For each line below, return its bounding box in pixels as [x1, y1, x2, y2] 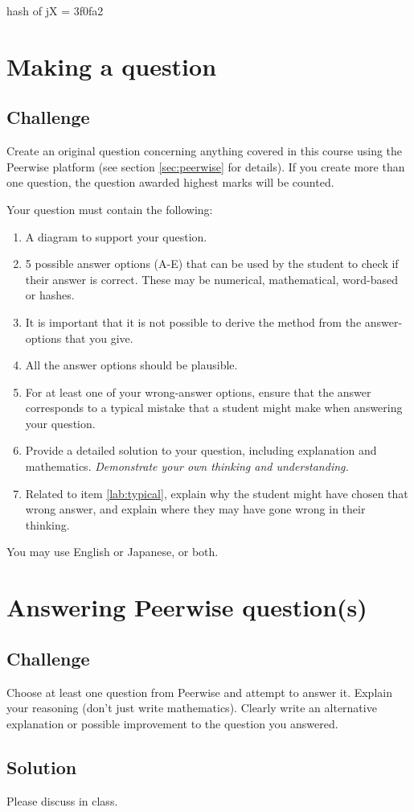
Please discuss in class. [6, 792, 118, 809]
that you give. [64, 329, 133, 346]
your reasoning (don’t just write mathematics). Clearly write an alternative [6, 699, 377, 716]
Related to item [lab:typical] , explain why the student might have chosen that [25, 484, 408, 501]
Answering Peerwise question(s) [6, 591, 367, 624]
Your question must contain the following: [6, 200, 213, 217]
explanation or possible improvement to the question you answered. [6, 715, 338, 732]
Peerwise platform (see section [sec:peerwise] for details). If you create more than [6, 158, 405, 175]
